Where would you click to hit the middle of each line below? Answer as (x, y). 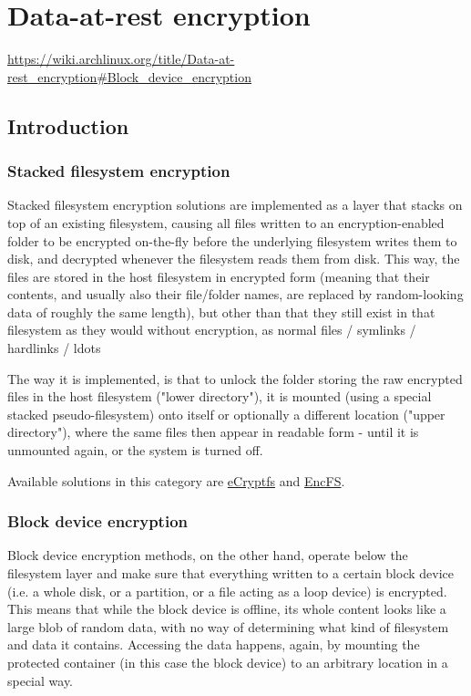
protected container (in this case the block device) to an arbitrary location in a (228, 662)
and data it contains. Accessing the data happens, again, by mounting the (214, 644)
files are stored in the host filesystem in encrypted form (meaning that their (219, 276)
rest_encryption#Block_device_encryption (129, 76)
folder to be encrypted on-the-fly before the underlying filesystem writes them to (232, 240)
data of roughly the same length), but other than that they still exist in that (221, 312)
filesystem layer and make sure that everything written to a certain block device (230, 573)
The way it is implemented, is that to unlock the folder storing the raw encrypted (235, 378)
